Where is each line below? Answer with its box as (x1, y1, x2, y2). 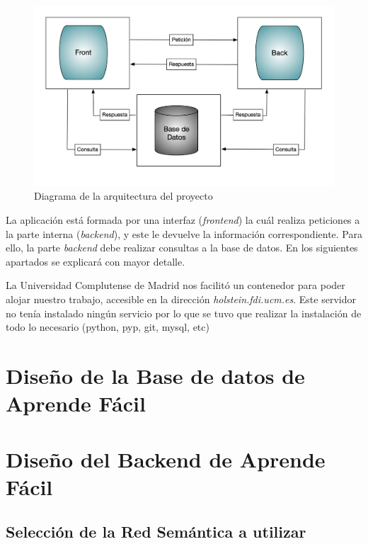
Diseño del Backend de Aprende (6, 444, 326, 473)
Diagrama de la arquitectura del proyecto (34, 188, 213, 203)
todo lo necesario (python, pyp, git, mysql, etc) (6, 319, 209, 334)
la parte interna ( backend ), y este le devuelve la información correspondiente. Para (6, 226, 362, 241)
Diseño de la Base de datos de (6, 361, 305, 390)
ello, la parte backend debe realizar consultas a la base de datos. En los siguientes (6, 240, 358, 255)
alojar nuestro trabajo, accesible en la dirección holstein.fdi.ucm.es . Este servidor (6, 292, 356, 307)
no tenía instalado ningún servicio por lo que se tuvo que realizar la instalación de (6, 305, 362, 320)
